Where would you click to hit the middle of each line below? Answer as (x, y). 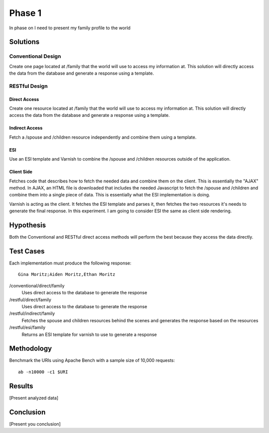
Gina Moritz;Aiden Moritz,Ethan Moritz (67, 274)
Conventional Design (35, 56)
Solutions (24, 42)
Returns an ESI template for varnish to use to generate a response (89, 334)
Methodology (31, 349)
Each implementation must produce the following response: (70, 263)
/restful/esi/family (27, 328)
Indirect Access (26, 128)
